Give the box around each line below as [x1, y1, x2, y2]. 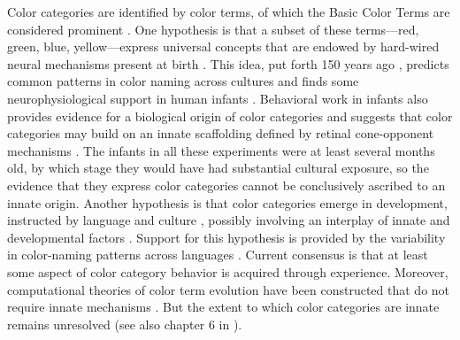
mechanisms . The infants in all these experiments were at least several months [7, 141, 435, 159]
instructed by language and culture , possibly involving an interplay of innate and [7, 211, 450, 229]
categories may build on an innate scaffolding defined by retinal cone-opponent [7, 124, 434, 143]
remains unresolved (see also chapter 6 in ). [7, 314, 242, 333]
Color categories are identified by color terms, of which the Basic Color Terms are [7, 3, 450, 20]
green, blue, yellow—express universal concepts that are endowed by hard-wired [7, 37, 440, 56]
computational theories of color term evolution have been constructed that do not [7, 280, 450, 298]
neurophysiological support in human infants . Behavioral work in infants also [7, 89, 428, 107]
